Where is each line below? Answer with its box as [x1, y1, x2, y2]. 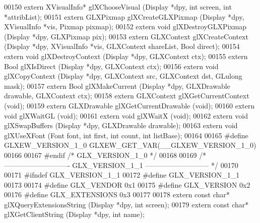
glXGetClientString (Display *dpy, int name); [4, 209, 145, 219]
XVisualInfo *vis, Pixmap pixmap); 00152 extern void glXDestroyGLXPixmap [4, 21, 247, 32]
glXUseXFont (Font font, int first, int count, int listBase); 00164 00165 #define [4, 130, 248, 140]
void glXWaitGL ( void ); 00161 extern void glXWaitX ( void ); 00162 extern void [4, 110, 248, 121]
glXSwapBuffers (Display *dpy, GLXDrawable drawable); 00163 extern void [4, 120, 238, 131]
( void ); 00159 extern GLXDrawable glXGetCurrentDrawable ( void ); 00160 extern [4, 100, 255, 110]
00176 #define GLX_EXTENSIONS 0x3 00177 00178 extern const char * [4, 189, 230, 200]
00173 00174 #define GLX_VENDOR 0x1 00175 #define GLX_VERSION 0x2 [4, 179, 250, 190]
